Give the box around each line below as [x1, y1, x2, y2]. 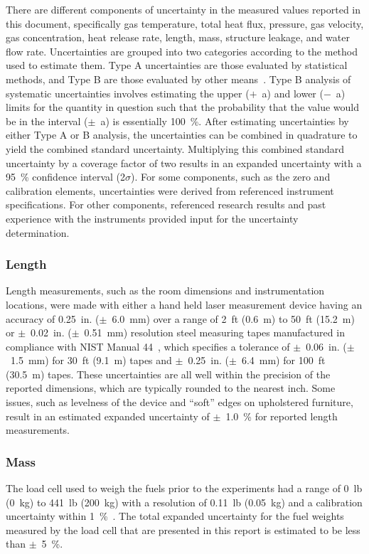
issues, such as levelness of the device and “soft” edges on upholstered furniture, [6, 395, 353, 410]
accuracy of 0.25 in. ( [6, 311, 100, 326]
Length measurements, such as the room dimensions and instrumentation [6, 283, 325, 298]
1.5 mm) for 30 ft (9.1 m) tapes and [10, 353, 172, 368]
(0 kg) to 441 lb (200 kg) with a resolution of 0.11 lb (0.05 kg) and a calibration [6, 494, 363, 509]
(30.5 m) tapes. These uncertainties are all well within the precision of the [6, 366, 331, 381]
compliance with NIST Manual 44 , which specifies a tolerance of [6, 339, 290, 353]
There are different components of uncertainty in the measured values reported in [6, 2, 361, 16]
